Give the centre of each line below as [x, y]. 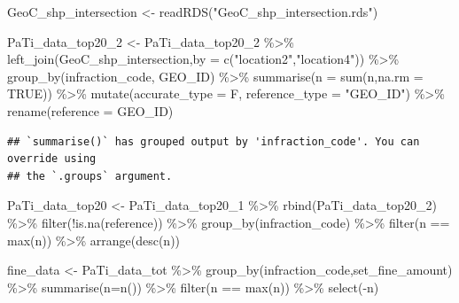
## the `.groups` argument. [90, 176]
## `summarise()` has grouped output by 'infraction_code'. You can [214, 141]
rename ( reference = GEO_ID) [90, 110]
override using [52, 159]
